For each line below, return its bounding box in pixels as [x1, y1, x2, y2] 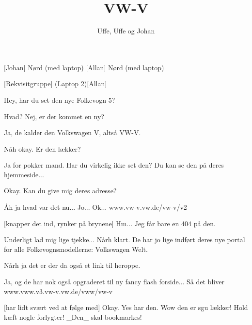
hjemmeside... [4, 169, 44, 179]
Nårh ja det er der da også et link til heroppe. [4, 260, 141, 270]
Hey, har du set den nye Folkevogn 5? [4, 94, 115, 105]
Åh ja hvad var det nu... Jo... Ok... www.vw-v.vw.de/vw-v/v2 [4, 202, 187, 212]
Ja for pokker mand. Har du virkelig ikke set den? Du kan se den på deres [4, 160, 224, 170]
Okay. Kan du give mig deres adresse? [4, 186, 117, 196]
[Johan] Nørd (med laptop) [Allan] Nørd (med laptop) [4, 62, 164, 72]
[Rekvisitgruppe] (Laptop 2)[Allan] [4, 78, 107, 89]
